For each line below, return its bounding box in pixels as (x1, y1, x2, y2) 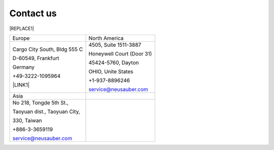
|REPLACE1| (9, 25, 35, 32)
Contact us (9, 8, 57, 19)
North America (88, 35, 124, 42)
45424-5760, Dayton (88, 59, 139, 66)
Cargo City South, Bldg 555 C (12, 46, 83, 53)
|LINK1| (12, 81, 30, 88)
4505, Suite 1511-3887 (88, 41, 142, 48)
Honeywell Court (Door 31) (88, 50, 152, 57)
